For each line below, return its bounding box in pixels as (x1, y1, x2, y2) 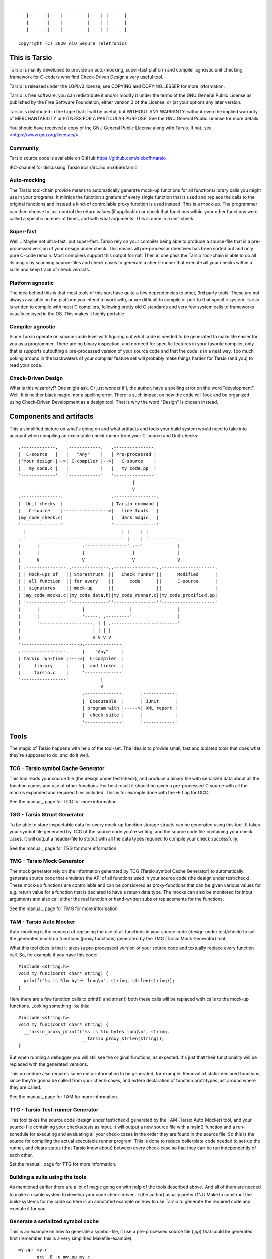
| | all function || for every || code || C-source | (18, 578, 218, 584)
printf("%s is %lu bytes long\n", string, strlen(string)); (23, 977, 175, 984)
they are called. (9, 1084, 42, 1090)
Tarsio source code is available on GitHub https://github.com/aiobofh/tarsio (9, 155, 166, 161)
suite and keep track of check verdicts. (9, 266, 90, 272)
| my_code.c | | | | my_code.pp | (18, 465, 157, 471)
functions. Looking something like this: (9, 1003, 90, 1009)
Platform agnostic (9, 279, 54, 286)
